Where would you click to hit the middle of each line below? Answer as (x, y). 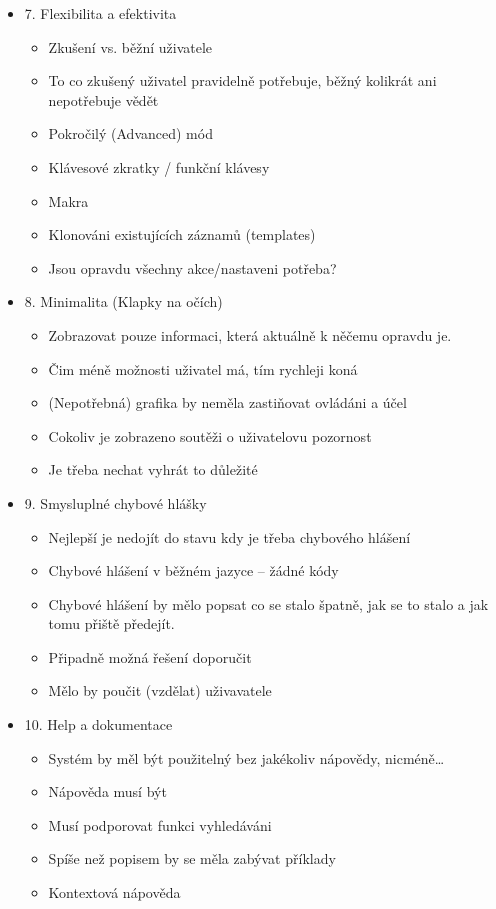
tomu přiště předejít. (111, 623)
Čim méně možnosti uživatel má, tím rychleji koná (203, 368)
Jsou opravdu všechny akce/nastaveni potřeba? (192, 267)
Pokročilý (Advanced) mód (130, 133)
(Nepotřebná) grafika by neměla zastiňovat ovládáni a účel (227, 402)
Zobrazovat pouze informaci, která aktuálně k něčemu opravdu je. (250, 334)
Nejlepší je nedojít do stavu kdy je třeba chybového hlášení (229, 536)
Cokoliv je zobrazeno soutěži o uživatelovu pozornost (210, 435)
